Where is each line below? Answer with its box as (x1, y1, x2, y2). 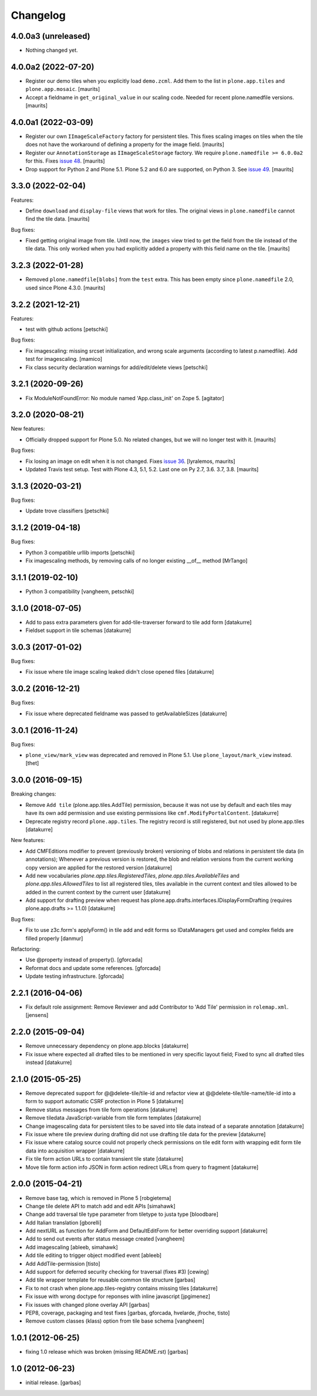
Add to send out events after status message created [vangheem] (25, 1235, 185, 1242)
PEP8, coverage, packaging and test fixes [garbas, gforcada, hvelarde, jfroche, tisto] (25, 1309, 230, 1316)
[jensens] (25, 1012, 49, 1019)
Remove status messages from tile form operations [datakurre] (25, 1106, 178, 1113)
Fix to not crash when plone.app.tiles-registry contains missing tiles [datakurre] (25, 1285, 218, 1292)
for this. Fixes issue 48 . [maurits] (25, 157, 105, 164)
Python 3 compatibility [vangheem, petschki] (25, 587, 134, 595)
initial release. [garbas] (25, 1379, 82, 1386)
